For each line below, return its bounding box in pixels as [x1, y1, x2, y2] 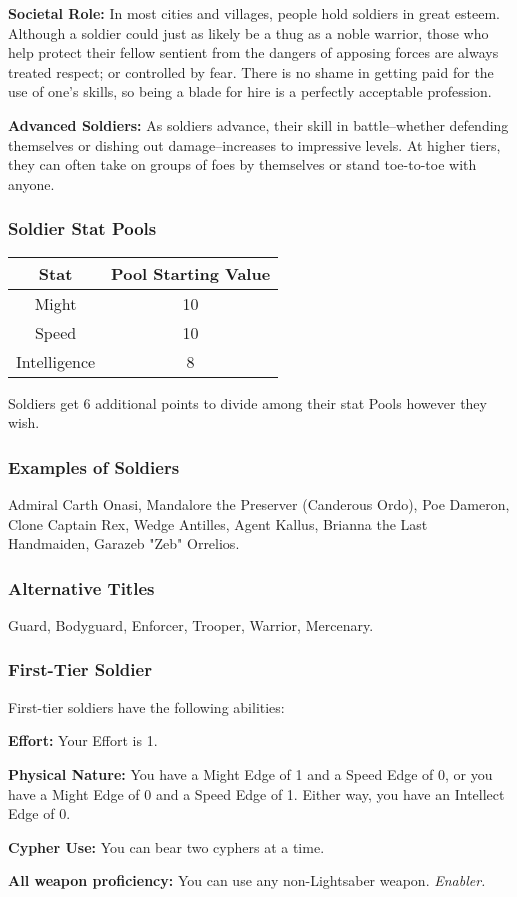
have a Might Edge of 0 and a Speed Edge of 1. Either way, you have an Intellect [8, 783, 505, 804]
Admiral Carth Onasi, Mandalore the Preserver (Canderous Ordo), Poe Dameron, [8, 493, 510, 514]
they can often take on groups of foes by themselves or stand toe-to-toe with [8, 154, 477, 175]
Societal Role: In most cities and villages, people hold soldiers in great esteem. [8, 3, 501, 23]
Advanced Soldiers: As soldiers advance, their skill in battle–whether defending [8, 114, 509, 135]
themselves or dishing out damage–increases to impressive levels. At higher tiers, [8, 134, 501, 155]
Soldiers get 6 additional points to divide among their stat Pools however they [8, 392, 487, 413]
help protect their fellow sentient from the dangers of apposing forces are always [8, 42, 499, 63]
